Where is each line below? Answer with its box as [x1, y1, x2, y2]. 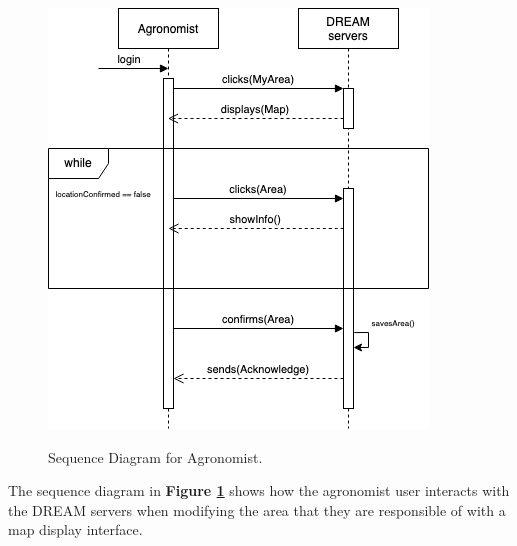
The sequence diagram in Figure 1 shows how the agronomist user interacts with [8, 480, 510, 501]
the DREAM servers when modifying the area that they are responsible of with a [8, 499, 506, 520]
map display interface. [8, 519, 143, 540]
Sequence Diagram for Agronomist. [48, 446, 263, 467]
